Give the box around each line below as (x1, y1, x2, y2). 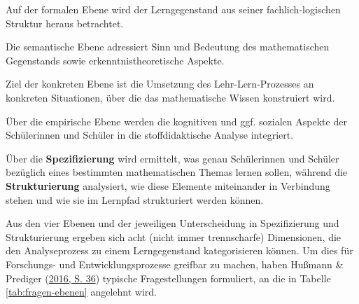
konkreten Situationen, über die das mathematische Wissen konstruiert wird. (6, 90, 335, 104)
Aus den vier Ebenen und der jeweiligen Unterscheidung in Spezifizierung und (6, 216, 339, 230)
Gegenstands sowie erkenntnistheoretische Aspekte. (6, 53, 225, 67)
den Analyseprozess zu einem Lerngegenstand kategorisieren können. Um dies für (6, 243, 353, 258)
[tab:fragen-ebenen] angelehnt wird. (6, 284, 157, 299)
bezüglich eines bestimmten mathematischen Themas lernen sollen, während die (6, 165, 348, 179)
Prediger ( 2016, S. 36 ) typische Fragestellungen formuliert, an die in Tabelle (6, 270, 331, 285)
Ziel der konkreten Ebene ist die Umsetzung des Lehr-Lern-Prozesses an (6, 76, 314, 91)
